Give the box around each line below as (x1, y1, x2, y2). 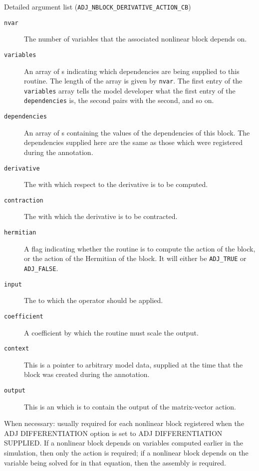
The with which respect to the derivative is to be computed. (24, 179, 208, 189)
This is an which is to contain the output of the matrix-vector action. (24, 401, 236, 411)
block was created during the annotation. (24, 369, 150, 379)
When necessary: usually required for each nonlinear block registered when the (4, 418, 244, 428)
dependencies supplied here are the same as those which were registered (24, 137, 243, 147)
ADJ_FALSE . (24, 262, 58, 273)
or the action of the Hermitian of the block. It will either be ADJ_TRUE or (24, 253, 247, 263)
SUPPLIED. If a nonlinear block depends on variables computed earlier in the (4, 437, 243, 448)
